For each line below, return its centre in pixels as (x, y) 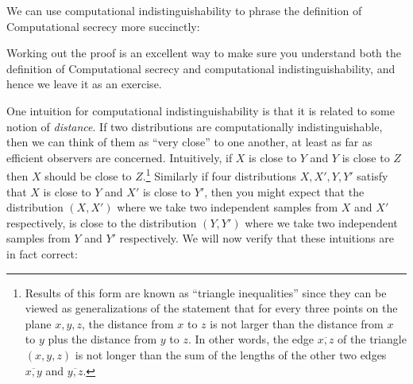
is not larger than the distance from (297, 323)
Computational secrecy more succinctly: (103, 26)
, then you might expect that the (284, 191)
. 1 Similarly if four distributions (220, 175)
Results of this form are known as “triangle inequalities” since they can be (206, 292)
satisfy (372, 176)
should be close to (88, 176)
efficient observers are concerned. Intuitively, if (120, 157)
